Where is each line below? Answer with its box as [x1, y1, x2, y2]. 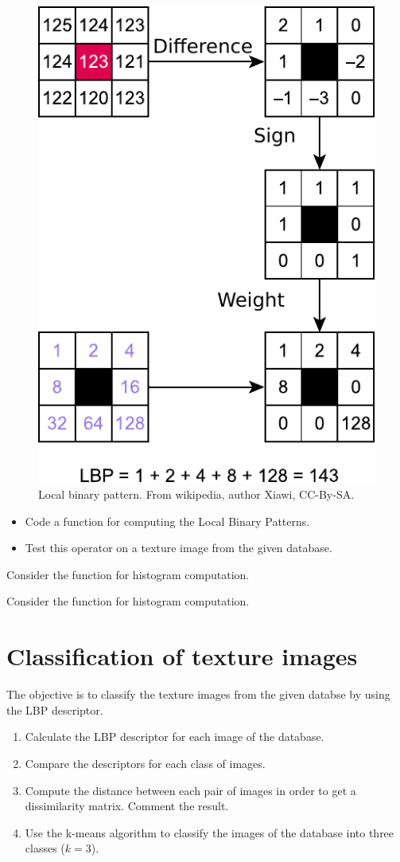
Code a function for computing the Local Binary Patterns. [25, 512, 310, 529]
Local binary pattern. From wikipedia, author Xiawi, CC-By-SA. [38, 486, 355, 503]
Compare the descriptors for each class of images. [25, 754, 266, 771]
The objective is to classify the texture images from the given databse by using [6, 686, 390, 703]
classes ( [25, 840, 65, 856]
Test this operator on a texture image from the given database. [25, 539, 332, 556]
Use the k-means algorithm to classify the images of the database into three [25, 824, 394, 840]
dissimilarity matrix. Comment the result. [25, 797, 229, 814]
